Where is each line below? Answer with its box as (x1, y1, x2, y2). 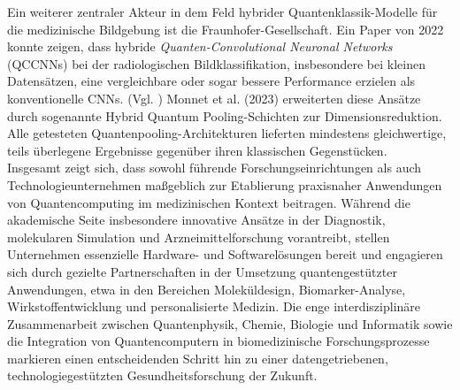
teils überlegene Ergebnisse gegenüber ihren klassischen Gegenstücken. (7, 141, 387, 159)
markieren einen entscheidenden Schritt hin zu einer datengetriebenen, (7, 348, 388, 367)
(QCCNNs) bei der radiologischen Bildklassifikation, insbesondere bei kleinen (7, 54, 425, 73)
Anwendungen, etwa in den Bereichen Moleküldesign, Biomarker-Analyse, (7, 279, 406, 298)
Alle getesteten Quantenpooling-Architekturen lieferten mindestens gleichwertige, (7, 124, 447, 142)
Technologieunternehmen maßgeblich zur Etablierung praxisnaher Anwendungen (7, 175, 442, 194)
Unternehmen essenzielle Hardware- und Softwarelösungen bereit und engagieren (7, 245, 443, 264)
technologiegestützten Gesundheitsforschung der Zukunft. (7, 366, 318, 385)
